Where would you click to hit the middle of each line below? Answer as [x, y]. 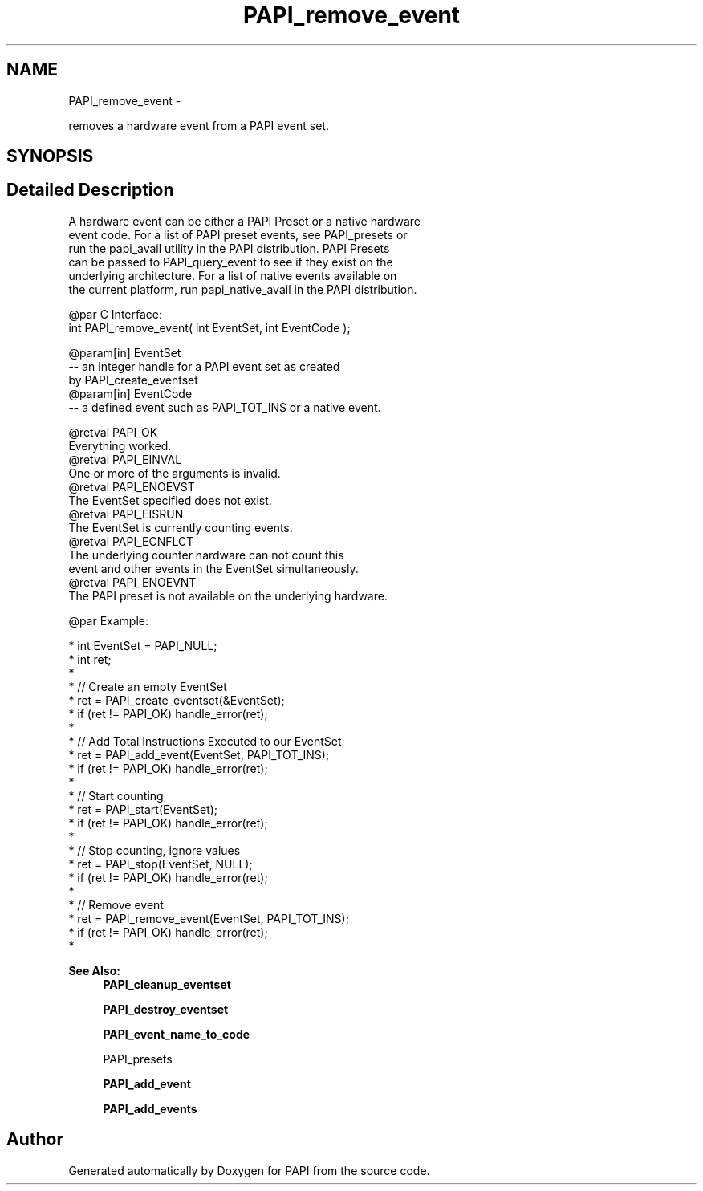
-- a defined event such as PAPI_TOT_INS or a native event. [225, 407]
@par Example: [109, 620]
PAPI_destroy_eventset [166, 1009]
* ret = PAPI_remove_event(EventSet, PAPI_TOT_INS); [209, 918]
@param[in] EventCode [130, 393]
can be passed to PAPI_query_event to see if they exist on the [231, 262]
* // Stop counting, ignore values [154, 850]
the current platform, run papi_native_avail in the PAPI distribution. [243, 289]
